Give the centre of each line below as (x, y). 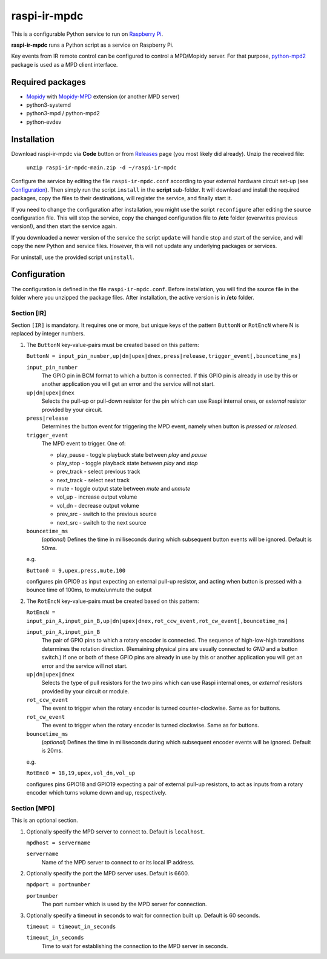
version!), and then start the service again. (64, 226)
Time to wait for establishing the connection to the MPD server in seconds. (135, 946)
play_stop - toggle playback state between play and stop (127, 463)
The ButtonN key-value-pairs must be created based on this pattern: (113, 345)
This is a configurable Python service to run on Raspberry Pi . (87, 34)
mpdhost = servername (58, 843)
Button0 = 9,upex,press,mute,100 (76, 570)
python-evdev (44, 122)
